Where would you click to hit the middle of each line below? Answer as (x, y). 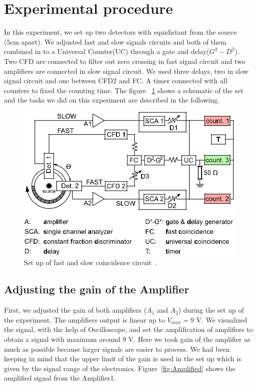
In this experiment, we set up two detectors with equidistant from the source (121, 32)
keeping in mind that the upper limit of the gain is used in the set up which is (123, 358)
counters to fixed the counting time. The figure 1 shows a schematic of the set (124, 90)
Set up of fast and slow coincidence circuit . (90, 262)
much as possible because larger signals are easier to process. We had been (117, 349)
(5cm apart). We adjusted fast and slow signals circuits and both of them (115, 41)
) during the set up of (211, 310)
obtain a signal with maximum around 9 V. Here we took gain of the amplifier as (127, 339)
